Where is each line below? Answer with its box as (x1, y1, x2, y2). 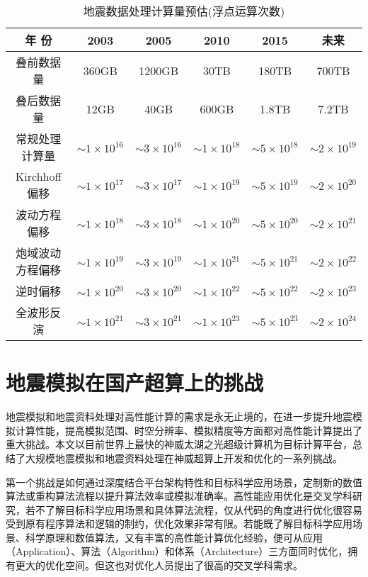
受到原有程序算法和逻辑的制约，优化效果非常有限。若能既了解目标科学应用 (6, 516, 352, 531)
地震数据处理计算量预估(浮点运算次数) (83, 3, 285, 19)
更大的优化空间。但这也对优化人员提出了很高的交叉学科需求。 (15, 558, 303, 573)
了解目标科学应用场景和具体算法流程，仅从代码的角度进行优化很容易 (45, 502, 362, 517)
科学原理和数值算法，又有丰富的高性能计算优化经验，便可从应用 (25, 530, 323, 544)
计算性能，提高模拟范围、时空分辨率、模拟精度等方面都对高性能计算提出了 (15, 422, 362, 437)
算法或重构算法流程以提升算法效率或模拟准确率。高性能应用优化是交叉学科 (6, 488, 352, 503)
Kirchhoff (15, 168, 62, 184)
